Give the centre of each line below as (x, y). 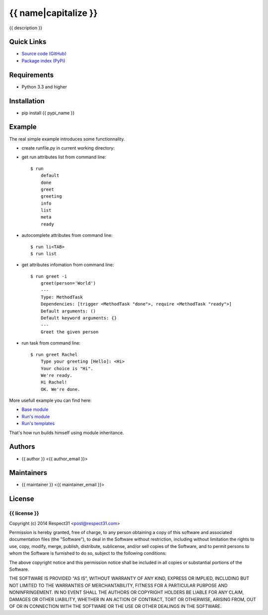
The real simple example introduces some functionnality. (67, 139)
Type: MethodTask (62, 297)
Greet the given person (69, 332)
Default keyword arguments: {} (79, 318)
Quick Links (28, 42)
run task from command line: (51, 343)
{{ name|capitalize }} (53, 13)
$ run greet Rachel (54, 354)
